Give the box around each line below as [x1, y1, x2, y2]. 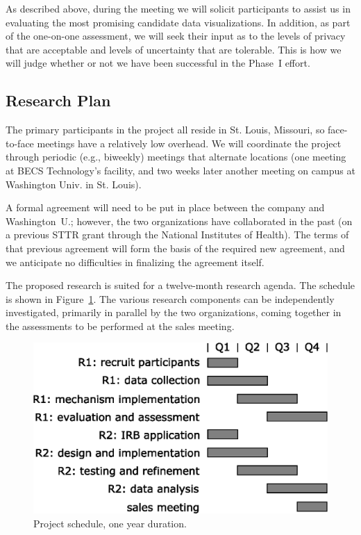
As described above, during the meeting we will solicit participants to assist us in [6, 1, 351, 15]
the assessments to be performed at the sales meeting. [6, 318, 235, 333]
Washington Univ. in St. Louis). [6, 176, 142, 191]
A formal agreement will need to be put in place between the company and [6, 200, 325, 215]
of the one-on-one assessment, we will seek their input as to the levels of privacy [6, 28, 346, 43]
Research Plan [6, 90, 111, 111]
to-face [6, 135, 34, 150]
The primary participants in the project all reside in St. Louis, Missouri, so [6, 122, 325, 137]
